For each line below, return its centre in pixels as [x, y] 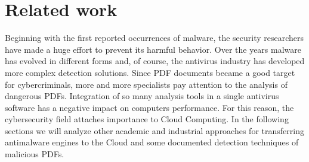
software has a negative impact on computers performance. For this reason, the [149, 107]
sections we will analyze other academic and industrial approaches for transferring [154, 130]
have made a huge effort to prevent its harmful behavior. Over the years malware [153, 49]
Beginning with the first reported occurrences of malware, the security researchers [154, 38]
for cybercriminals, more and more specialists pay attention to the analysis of [146, 84]
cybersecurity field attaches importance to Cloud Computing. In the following [147, 119]
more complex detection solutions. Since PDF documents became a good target [150, 72]
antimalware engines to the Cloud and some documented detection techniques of [152, 142]
